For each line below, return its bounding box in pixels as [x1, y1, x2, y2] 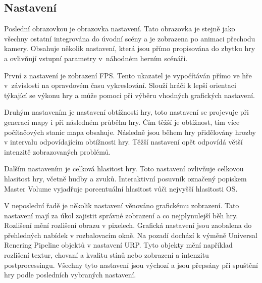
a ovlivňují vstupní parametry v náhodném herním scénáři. [4, 53, 188, 63]
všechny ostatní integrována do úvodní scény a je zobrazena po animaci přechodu [4, 33, 255, 43]
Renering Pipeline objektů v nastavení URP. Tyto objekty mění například [4, 240, 233, 250]
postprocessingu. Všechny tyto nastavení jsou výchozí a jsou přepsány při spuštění [4, 259, 258, 270]
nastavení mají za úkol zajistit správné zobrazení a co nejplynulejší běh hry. [4, 210, 238, 220]
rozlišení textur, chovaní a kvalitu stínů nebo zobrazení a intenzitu [4, 250, 209, 260]
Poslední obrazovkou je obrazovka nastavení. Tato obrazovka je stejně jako [4, 23, 235, 34]
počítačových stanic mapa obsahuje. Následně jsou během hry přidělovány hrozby [4, 126, 256, 137]
